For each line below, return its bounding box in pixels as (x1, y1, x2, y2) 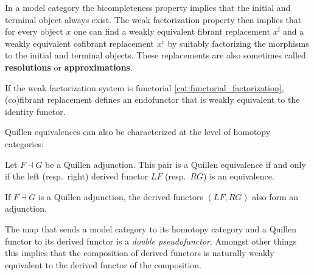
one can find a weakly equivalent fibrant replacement (74, 25, 270, 38)
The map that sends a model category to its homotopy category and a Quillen (5, 222, 297, 235)
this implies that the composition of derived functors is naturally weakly (5, 246, 274, 259)
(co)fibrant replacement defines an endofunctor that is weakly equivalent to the (5, 93, 300, 106)
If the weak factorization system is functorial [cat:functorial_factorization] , (5, 81, 284, 94)
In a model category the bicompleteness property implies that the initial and (5, 1, 291, 13)
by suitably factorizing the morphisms (167, 37, 309, 49)
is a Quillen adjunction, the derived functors (38, 190, 203, 203)
